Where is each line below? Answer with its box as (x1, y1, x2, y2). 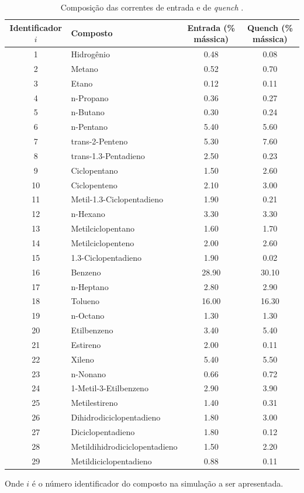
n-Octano (71, 309, 105, 322)
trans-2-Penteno (71, 135, 128, 147)
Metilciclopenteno (71, 237, 134, 249)
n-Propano (71, 91, 109, 104)
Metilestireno (71, 397, 118, 409)
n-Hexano (71, 208, 105, 220)
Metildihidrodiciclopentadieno (71, 440, 178, 452)
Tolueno (71, 295, 100, 307)
